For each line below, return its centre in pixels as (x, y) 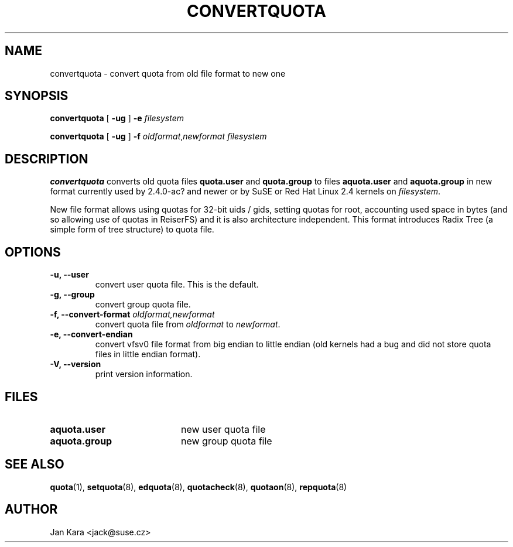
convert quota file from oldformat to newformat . (188, 324)
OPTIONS (33, 252)
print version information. (144, 374)
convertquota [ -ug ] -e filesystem (117, 118)
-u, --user (69, 275)
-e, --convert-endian (91, 334)
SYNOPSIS (37, 96)
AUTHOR (31, 510)
